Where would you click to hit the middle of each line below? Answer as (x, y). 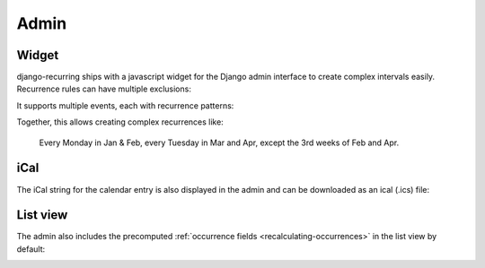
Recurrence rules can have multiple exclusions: (104, 89)
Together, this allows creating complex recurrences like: (120, 122)
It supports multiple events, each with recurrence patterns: (125, 105)
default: (31, 249)
